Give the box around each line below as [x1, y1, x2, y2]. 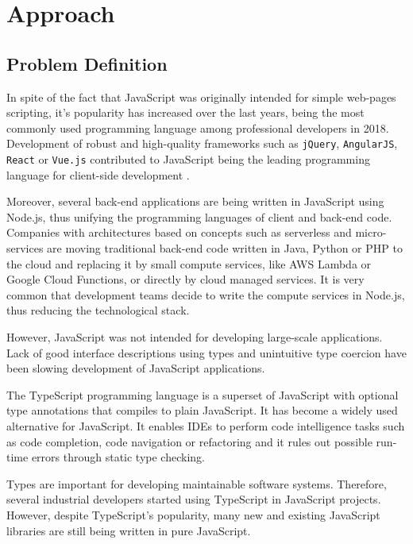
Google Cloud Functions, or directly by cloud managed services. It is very [6, 271, 365, 287]
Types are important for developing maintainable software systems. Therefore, [6, 475, 387, 492]
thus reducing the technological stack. [6, 302, 190, 318]
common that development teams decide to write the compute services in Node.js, [6, 286, 405, 303]
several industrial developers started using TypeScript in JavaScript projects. [6, 491, 381, 507]
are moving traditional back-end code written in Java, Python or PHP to [47, 240, 403, 257]
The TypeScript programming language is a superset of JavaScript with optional [6, 386, 399, 403]
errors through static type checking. [31, 449, 205, 465]
